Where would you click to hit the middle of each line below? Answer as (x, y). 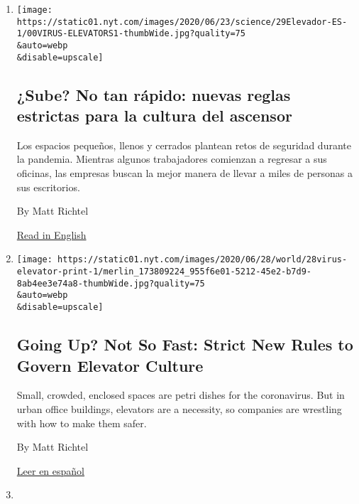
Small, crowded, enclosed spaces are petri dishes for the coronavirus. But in (181, 395)
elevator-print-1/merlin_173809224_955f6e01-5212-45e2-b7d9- (164, 272)
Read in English (51, 234)
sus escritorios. (48, 187)
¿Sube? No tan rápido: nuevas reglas (154, 94)
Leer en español (50, 470)
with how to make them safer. (82, 423)
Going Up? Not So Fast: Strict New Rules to (185, 344)
